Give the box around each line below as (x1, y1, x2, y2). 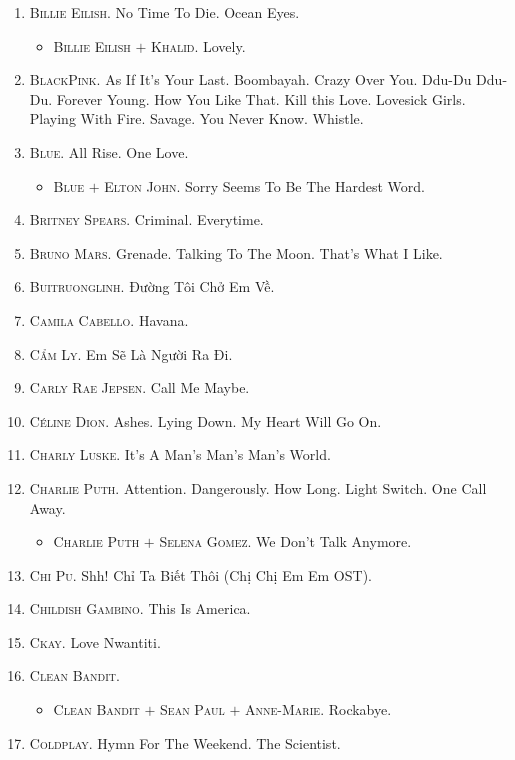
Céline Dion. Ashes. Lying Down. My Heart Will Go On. (29, 410, 382, 431)
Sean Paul (160, 699, 225, 720)
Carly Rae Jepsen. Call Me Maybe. (29, 377, 250, 398)
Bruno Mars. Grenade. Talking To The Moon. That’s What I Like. (29, 242, 443, 263)
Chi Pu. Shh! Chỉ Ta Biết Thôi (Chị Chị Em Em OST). (29, 564, 372, 585)
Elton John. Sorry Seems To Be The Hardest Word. (104, 175, 426, 196)
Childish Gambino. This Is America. (29, 598, 251, 619)
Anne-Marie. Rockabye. (245, 699, 392, 720)
